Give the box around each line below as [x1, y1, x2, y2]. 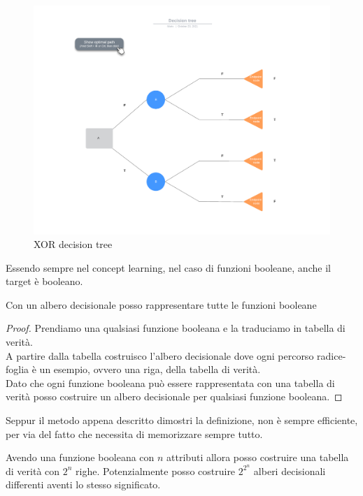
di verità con [6, 463, 60, 478]
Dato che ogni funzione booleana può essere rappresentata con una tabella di [6, 375, 335, 390]
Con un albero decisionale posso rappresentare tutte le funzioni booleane [6, 297, 317, 312]
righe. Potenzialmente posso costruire [76, 463, 236, 478]
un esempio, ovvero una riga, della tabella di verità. [39, 362, 261, 377]
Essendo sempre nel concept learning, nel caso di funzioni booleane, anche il [6, 260, 331, 275]
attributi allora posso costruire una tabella [166, 450, 349, 465]
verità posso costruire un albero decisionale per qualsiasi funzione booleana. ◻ [6, 389, 343, 404]
